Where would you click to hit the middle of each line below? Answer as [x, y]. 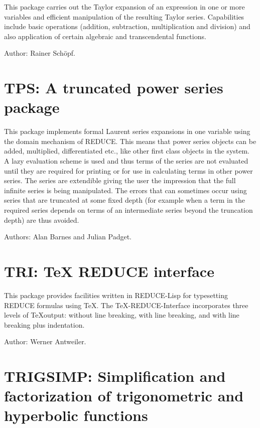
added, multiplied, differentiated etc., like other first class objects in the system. [127, 151]
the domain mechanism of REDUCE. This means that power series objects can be [130, 141]
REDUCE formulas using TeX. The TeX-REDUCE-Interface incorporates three [126, 305]
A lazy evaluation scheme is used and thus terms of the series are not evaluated [126, 161]
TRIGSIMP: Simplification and [115, 376]
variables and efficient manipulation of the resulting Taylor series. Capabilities [124, 16]
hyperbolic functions [76, 415]
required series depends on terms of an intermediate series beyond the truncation [128, 210]
